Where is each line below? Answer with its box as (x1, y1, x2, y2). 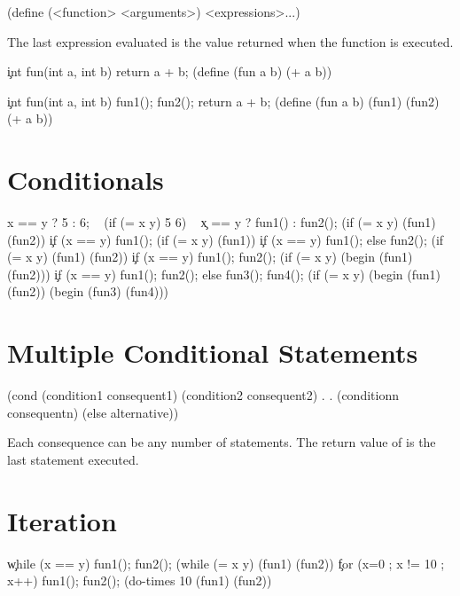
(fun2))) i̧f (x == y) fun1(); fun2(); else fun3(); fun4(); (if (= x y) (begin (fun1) (7, 264, 441, 283)
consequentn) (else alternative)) (7, 403, 179, 421)
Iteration (7, 502, 117, 538)
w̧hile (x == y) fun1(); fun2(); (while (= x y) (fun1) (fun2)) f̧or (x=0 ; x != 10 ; (7, 553, 445, 572)
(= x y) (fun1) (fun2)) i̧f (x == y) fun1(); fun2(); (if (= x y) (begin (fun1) (7, 247, 413, 266)
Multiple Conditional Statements (7, 334, 418, 371)
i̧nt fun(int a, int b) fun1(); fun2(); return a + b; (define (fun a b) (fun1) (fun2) (7, 91, 440, 110)
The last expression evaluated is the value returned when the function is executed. (7, 32, 454, 51)
